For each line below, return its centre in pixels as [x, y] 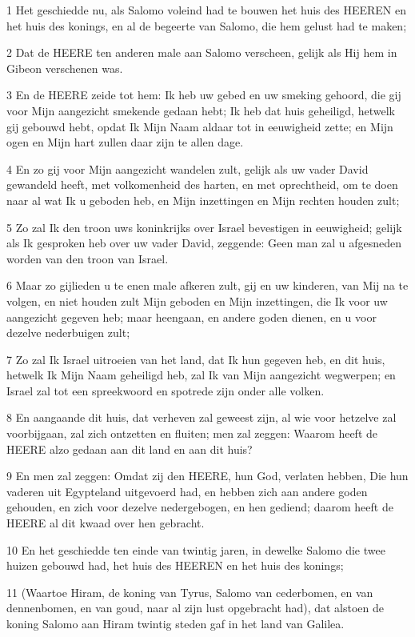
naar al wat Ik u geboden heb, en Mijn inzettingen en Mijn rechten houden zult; [203, 200]
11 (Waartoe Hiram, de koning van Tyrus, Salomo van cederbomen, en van [190, 592]
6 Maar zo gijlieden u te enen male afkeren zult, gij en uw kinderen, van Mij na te [207, 285]
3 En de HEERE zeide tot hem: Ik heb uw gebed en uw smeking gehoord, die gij [204, 95]
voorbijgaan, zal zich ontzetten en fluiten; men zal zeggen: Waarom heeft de [192, 433]
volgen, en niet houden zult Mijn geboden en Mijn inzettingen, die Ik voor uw [197, 300]
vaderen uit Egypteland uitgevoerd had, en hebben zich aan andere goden [187, 491]
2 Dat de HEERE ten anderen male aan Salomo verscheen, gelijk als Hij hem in [202, 52]
